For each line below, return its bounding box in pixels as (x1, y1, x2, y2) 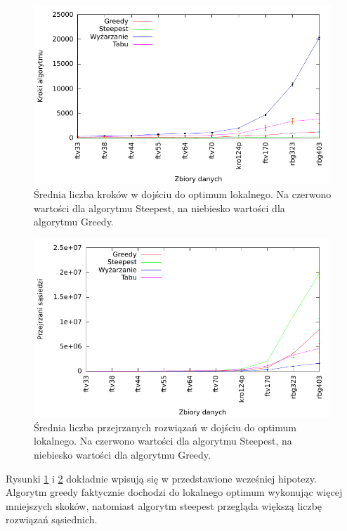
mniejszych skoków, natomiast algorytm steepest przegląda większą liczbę (6, 498, 322, 513)
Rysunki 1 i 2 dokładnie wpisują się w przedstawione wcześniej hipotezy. (6, 471, 317, 485)
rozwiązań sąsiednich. (6, 512, 98, 527)
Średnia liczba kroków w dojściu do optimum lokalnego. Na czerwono (34, 186, 332, 201)
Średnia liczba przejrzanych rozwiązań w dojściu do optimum (34, 419, 296, 434)
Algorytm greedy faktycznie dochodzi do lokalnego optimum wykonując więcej (6, 485, 343, 499)
